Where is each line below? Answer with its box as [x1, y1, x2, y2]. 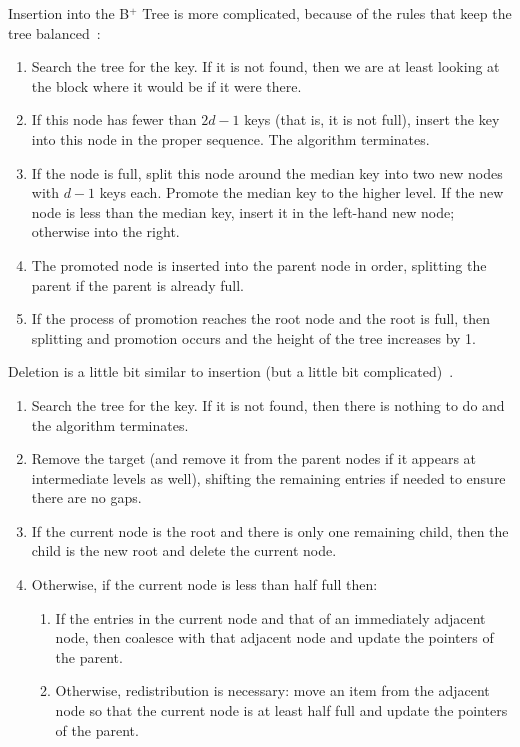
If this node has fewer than [31, 109, 197, 130]
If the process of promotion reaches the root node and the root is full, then [31, 308, 491, 329]
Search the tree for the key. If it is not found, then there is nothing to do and [31, 394, 505, 415]
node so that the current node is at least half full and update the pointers [55, 700, 508, 721]
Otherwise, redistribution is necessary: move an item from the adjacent [55, 680, 490, 701]
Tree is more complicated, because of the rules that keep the [142, 3, 512, 23]
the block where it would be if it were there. [31, 75, 302, 96]
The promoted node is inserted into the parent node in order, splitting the [31, 254, 487, 275]
